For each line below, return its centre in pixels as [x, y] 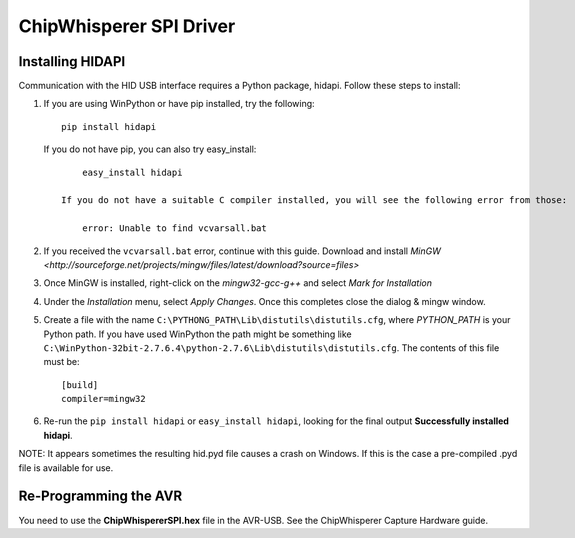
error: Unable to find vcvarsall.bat [174, 228]
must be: [61, 362]
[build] [80, 384]
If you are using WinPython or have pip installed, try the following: [179, 104]
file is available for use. [66, 467]
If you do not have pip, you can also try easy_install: [150, 149]
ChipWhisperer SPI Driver [127, 26]
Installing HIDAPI [72, 61]
